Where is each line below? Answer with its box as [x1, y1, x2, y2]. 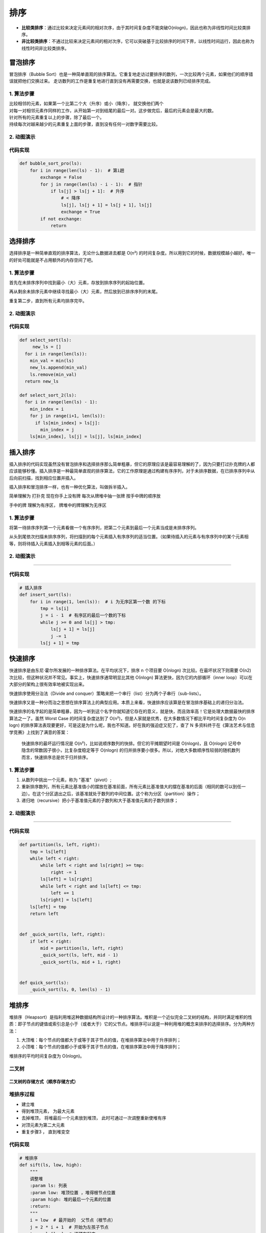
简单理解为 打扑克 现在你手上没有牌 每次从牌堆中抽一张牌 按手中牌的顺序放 [9, 493, 161, 499]
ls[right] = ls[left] [40, 897, 93, 903]
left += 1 [50, 890, 74, 896]
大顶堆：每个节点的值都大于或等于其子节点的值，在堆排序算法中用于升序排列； [21, 1037, 181, 1043]
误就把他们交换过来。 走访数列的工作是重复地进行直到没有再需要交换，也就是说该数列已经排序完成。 [9, 78, 213, 84]
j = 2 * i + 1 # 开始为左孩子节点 [30, 1224, 109, 1230]
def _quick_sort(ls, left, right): [19, 932, 105, 937]
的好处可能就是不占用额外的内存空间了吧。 [9, 257, 96, 263]
